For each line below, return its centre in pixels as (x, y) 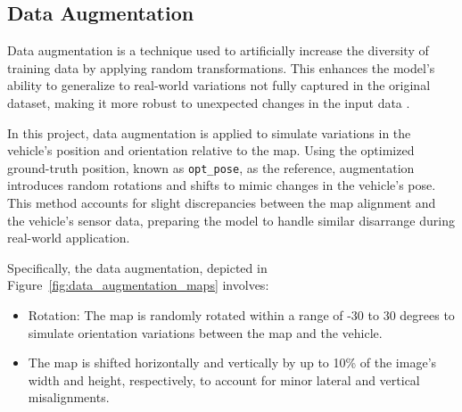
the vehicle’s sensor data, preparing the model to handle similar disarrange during (231, 220)
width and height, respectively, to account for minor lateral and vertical (224, 379)
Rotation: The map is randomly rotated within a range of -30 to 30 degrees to (241, 314)
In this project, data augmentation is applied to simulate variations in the (209, 132)
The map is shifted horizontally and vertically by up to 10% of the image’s (232, 363)
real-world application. (69, 238)
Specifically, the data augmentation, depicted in (137, 267)
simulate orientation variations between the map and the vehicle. (205, 332)
